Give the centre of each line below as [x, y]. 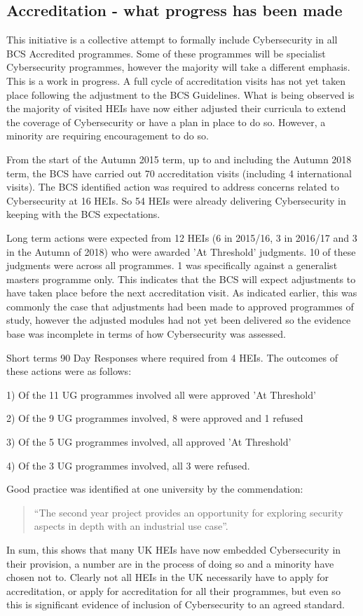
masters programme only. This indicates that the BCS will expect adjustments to [181, 279]
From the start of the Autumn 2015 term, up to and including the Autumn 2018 [179, 159]
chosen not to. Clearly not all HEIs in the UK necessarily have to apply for [167, 577]
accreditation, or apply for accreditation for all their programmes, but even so [173, 590]
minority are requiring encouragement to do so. [108, 136]
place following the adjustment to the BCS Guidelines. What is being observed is [180, 94]
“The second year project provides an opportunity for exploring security [189, 512]
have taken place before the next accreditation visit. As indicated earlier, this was [182, 293]
